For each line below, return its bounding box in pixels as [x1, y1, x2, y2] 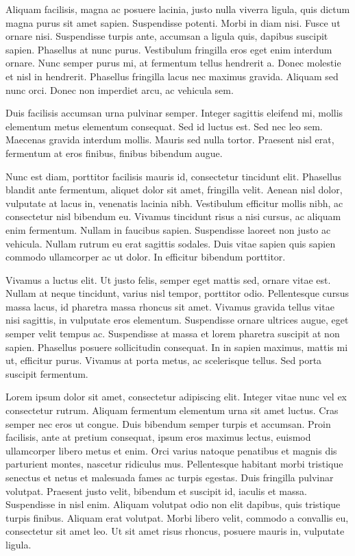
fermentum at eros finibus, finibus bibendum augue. [5, 145, 223, 160]
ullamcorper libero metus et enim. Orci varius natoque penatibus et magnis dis [5, 443, 337, 457]
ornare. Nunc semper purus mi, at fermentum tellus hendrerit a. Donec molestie [5, 56, 341, 70]
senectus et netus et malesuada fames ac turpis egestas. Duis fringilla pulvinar [5, 470, 334, 484]
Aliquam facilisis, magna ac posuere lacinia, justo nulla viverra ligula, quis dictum [5, 2, 350, 16]
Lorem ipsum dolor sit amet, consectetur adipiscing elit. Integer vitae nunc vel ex [5, 389, 347, 404]
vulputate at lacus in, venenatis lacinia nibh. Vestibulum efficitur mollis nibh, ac [5, 195, 343, 210]
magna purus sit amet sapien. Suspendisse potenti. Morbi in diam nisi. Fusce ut [5, 15, 341, 29]
